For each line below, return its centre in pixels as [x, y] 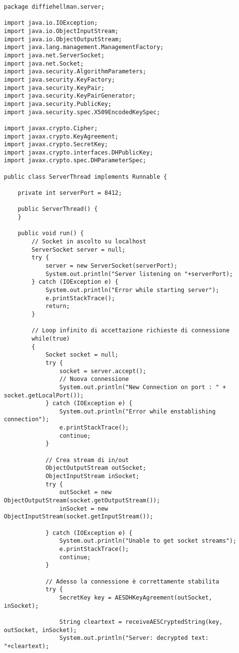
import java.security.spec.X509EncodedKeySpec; [82, 112]
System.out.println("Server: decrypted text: [134, 638]
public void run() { [51, 233]
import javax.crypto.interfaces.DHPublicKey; [79, 152]
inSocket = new [84, 508]
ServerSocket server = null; [79, 249]
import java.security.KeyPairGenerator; [70, 96]
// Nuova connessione [94, 379]
